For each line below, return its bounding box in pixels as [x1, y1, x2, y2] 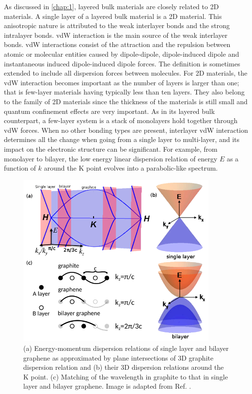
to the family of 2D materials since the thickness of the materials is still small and [4, 96, 248, 106]
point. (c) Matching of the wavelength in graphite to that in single [31, 371, 228, 381]
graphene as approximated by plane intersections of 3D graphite [23, 352, 214, 362]
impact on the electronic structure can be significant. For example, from [4, 143, 218, 154]
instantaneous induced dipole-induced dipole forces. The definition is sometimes [4, 58, 240, 68]
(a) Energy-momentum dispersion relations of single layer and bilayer [23, 343, 229, 353]
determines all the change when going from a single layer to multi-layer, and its [4, 134, 240, 144]
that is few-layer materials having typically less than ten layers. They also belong [4, 87, 245, 97]
